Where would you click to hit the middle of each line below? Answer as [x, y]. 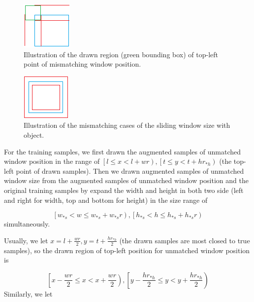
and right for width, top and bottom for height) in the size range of [106, 200]
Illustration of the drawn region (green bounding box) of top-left [121, 54]
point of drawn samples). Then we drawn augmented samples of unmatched [130, 170]
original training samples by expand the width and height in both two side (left [124, 190]
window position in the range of [52, 161]
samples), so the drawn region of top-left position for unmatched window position [127, 250]
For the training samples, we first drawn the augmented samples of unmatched [122, 151]
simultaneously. [27, 224]
